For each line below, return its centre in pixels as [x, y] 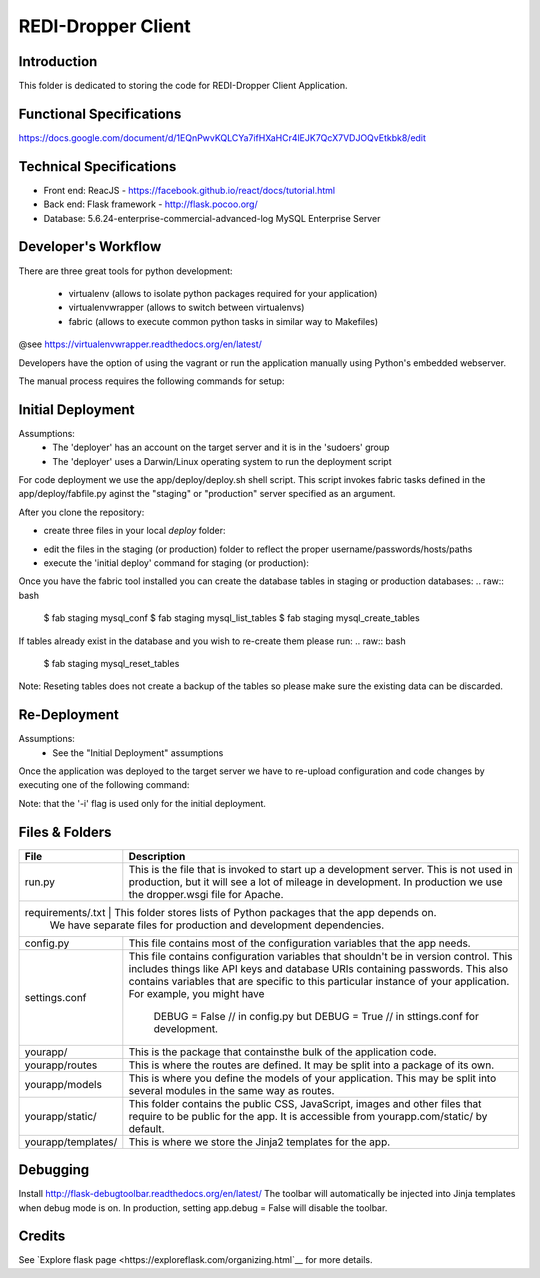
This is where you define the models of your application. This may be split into [312, 1078]
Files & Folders [65, 831]
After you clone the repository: [81, 512]
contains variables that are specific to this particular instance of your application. [319, 981]
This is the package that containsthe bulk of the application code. [282, 1052]
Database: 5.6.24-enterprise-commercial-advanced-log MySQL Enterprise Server [212, 218]
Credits [42, 1236]
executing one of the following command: [104, 785]
